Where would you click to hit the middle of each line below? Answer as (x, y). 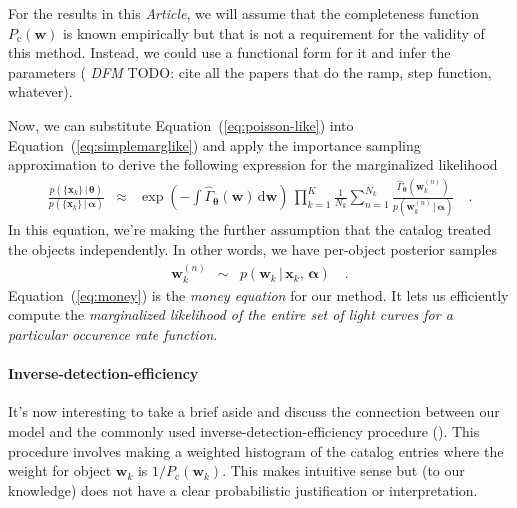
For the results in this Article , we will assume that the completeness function (244, 13)
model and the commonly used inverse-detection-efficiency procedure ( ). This (244, 431)
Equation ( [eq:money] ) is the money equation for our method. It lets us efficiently (258, 294)
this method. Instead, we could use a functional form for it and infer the (229, 52)
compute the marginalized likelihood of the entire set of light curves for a (230, 314)
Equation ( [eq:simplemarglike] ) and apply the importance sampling (214, 144)
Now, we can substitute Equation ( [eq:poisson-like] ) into (181, 124)
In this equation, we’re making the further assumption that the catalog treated (250, 229)
